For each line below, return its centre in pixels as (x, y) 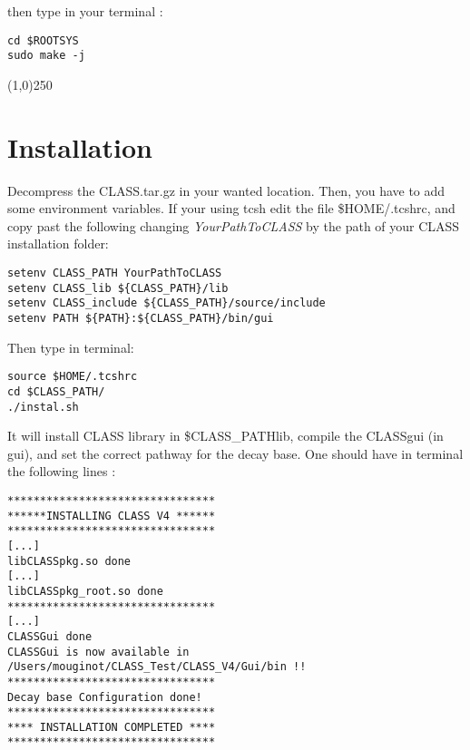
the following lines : (62, 471)
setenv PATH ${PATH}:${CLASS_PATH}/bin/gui (141, 318)
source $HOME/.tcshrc (73, 377)
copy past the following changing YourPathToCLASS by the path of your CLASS (234, 225)
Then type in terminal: (71, 347)
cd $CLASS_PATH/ (56, 391)
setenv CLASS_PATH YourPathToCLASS (115, 273)
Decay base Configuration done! (105, 697)
